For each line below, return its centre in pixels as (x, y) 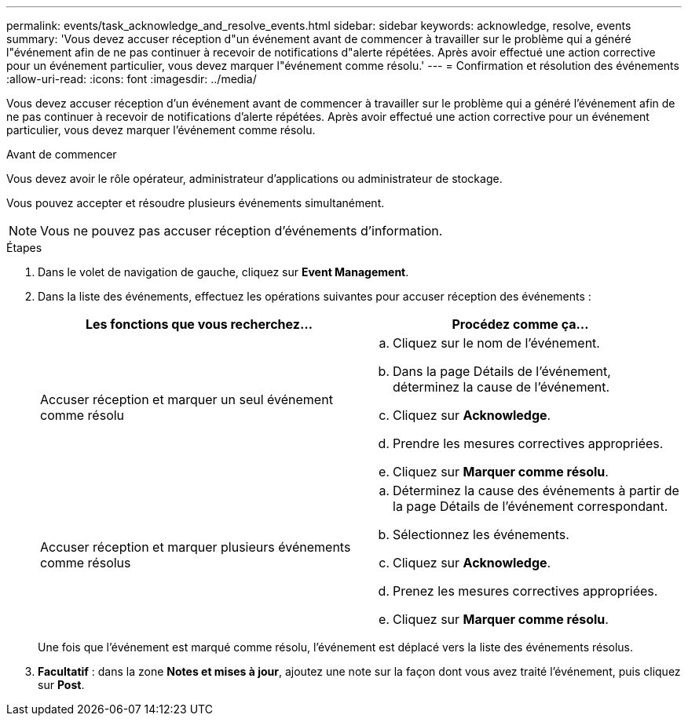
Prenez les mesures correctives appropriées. (525, 591)
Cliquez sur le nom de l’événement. (496, 343)
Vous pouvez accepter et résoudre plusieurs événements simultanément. (196, 203)
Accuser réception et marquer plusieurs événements (196, 547)
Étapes (24, 248)
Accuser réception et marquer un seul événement (187, 399)
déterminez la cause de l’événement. (501, 387)
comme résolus (86, 563)
